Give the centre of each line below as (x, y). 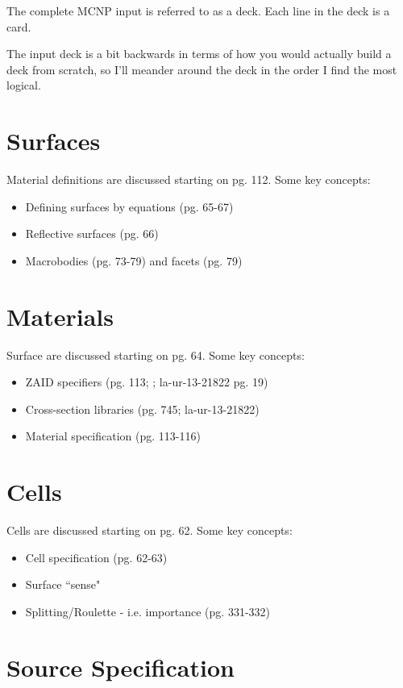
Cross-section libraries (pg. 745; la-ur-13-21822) (142, 409)
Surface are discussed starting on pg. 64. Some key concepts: (156, 354)
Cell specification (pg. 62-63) (96, 557)
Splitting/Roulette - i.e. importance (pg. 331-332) (147, 611)
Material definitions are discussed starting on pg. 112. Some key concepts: (189, 179)
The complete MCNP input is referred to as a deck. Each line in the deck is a (198, 10)
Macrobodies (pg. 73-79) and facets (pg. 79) (134, 260)
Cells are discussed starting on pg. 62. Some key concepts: (150, 530)
